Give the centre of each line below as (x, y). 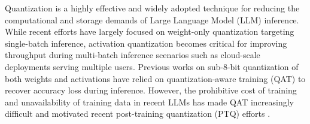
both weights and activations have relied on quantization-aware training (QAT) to (155, 78)
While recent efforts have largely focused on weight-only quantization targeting (150, 31)
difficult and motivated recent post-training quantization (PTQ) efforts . (138, 114)
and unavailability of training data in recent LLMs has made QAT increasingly (149, 102)
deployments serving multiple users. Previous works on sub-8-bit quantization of (152, 66)
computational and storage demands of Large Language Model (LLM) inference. (152, 19)
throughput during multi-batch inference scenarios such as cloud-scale (133, 55)
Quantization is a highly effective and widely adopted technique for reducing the (152, 8)
